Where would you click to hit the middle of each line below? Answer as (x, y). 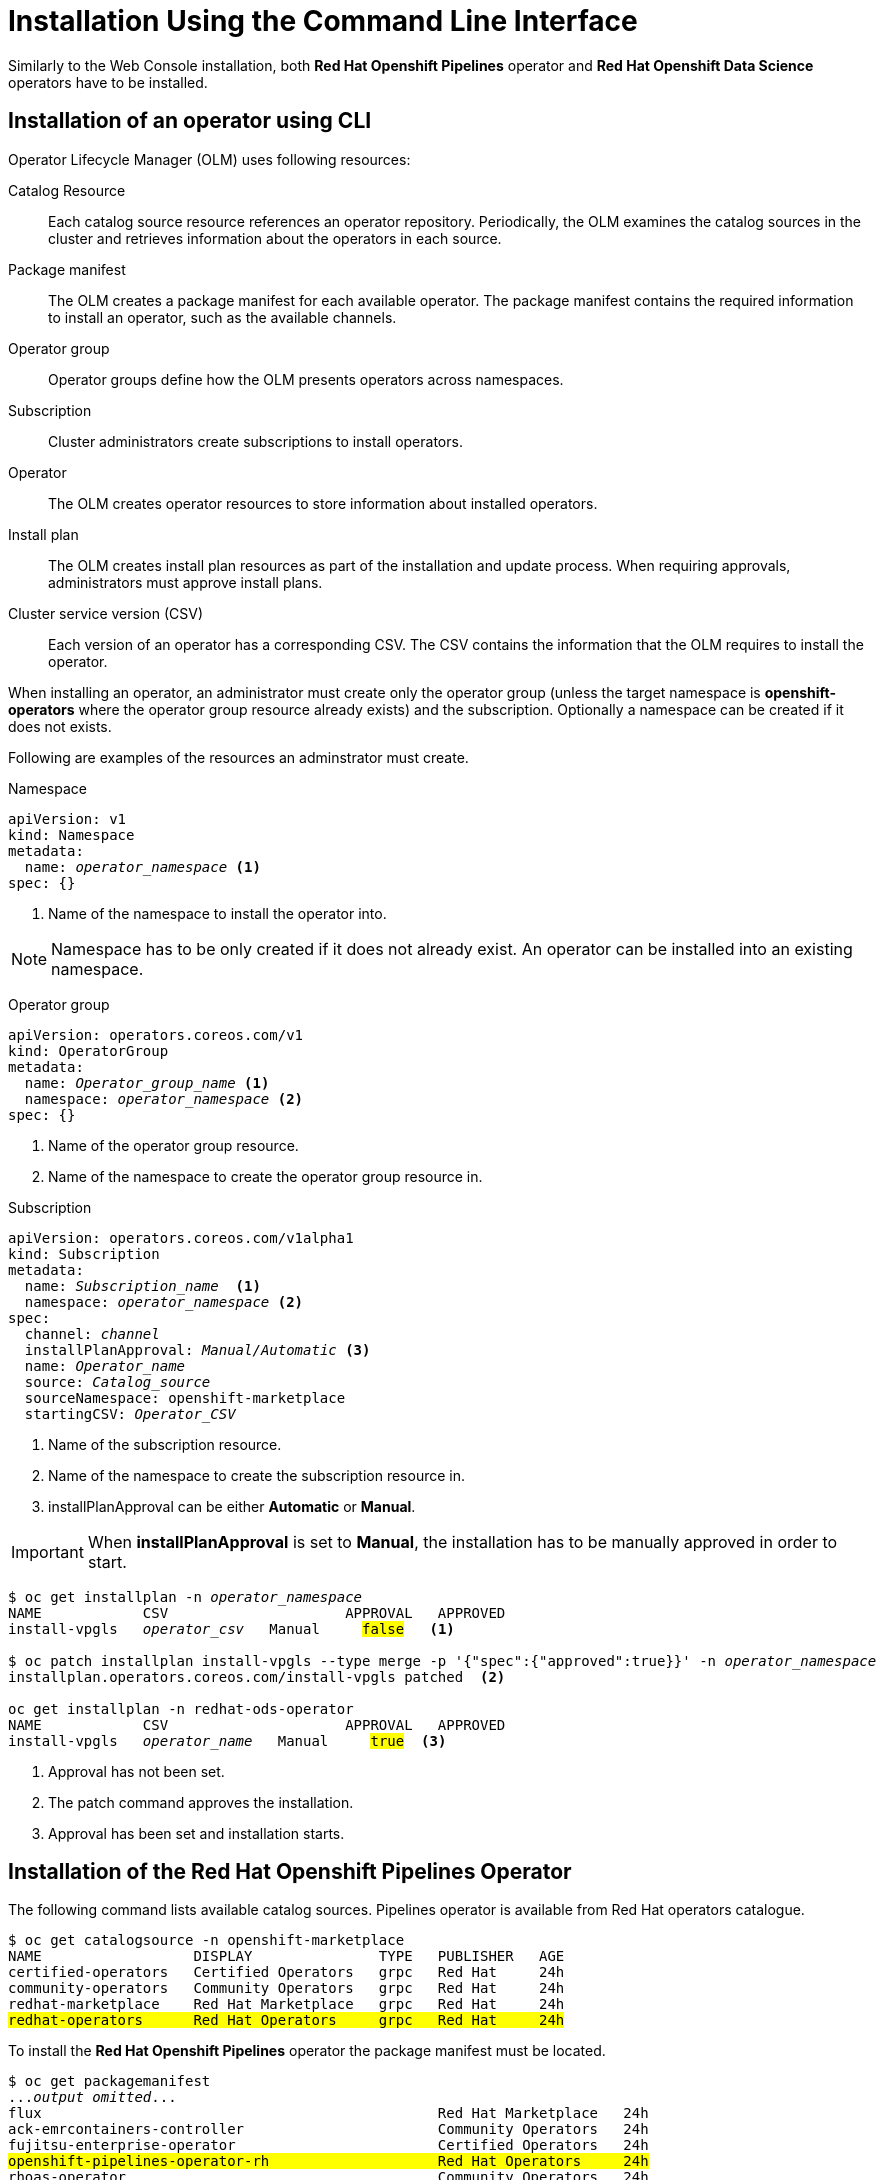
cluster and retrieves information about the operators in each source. (275, 238)
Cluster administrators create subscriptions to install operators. (255, 441)
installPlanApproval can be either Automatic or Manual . (232, 1506)
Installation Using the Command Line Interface (323, 21)
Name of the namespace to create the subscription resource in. (256, 1475)
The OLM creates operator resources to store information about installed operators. (323, 503)
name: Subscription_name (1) (142, 1285)
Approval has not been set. (136, 1771)
